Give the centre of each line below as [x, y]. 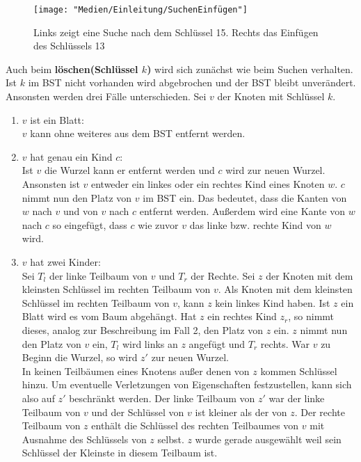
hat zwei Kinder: [65, 261]
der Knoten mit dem [310, 275]
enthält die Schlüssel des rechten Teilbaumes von [195, 425]
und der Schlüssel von [138, 412]
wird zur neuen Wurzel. [275, 170]
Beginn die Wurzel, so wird [80, 357]
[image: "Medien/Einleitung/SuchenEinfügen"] [141, 10]
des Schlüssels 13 [69, 46]
